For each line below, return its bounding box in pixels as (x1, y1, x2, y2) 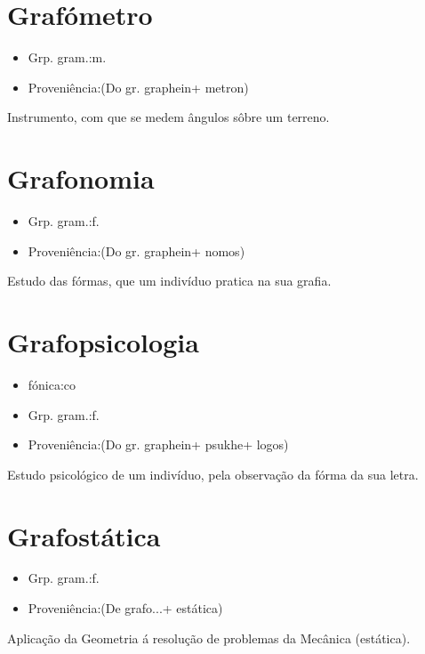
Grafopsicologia (7, 324, 199, 359)
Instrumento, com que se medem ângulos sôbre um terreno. (7, 108, 330, 126)
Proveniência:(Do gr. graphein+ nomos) (28, 241, 245, 260)
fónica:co (28, 375, 76, 393)
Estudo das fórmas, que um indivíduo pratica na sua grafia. (7, 271, 332, 290)
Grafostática (7, 517, 161, 553)
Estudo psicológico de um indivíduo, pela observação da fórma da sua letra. (7, 464, 419, 483)
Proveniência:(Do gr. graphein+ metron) (28, 77, 249, 96)
